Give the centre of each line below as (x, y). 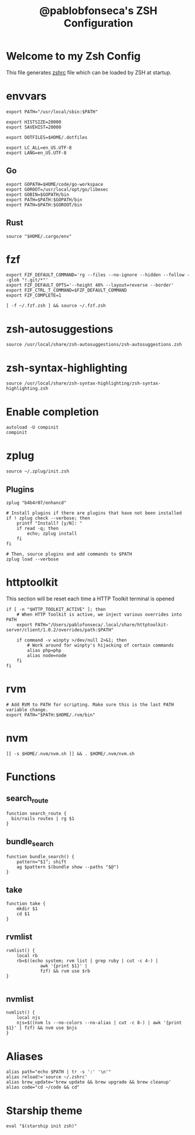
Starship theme (45, 1111)
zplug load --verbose (32, 559)
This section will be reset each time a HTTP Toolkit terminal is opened (90, 599)
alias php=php (44, 650)
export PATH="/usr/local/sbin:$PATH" (52, 112)
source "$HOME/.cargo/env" (39, 236)
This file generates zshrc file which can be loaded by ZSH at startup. (89, 72)
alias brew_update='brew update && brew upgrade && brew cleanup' (89, 1082)
